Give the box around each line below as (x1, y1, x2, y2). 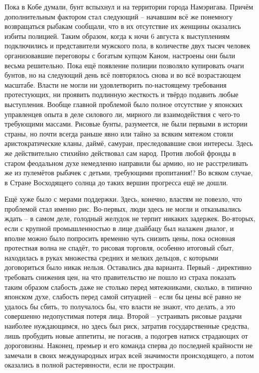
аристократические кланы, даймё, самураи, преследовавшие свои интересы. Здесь (4, 138, 253, 148)
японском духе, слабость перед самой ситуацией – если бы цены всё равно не (4, 291, 242, 302)
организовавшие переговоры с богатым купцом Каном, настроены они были (4, 50, 235, 60)
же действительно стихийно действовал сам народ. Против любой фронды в (4, 147, 236, 158)
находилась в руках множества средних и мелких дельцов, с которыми (4, 252, 219, 262)
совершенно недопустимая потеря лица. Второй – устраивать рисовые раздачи (4, 311, 242, 321)
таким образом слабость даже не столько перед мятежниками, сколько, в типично (4, 281, 252, 292)
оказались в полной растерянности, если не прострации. (4, 360, 175, 370)
